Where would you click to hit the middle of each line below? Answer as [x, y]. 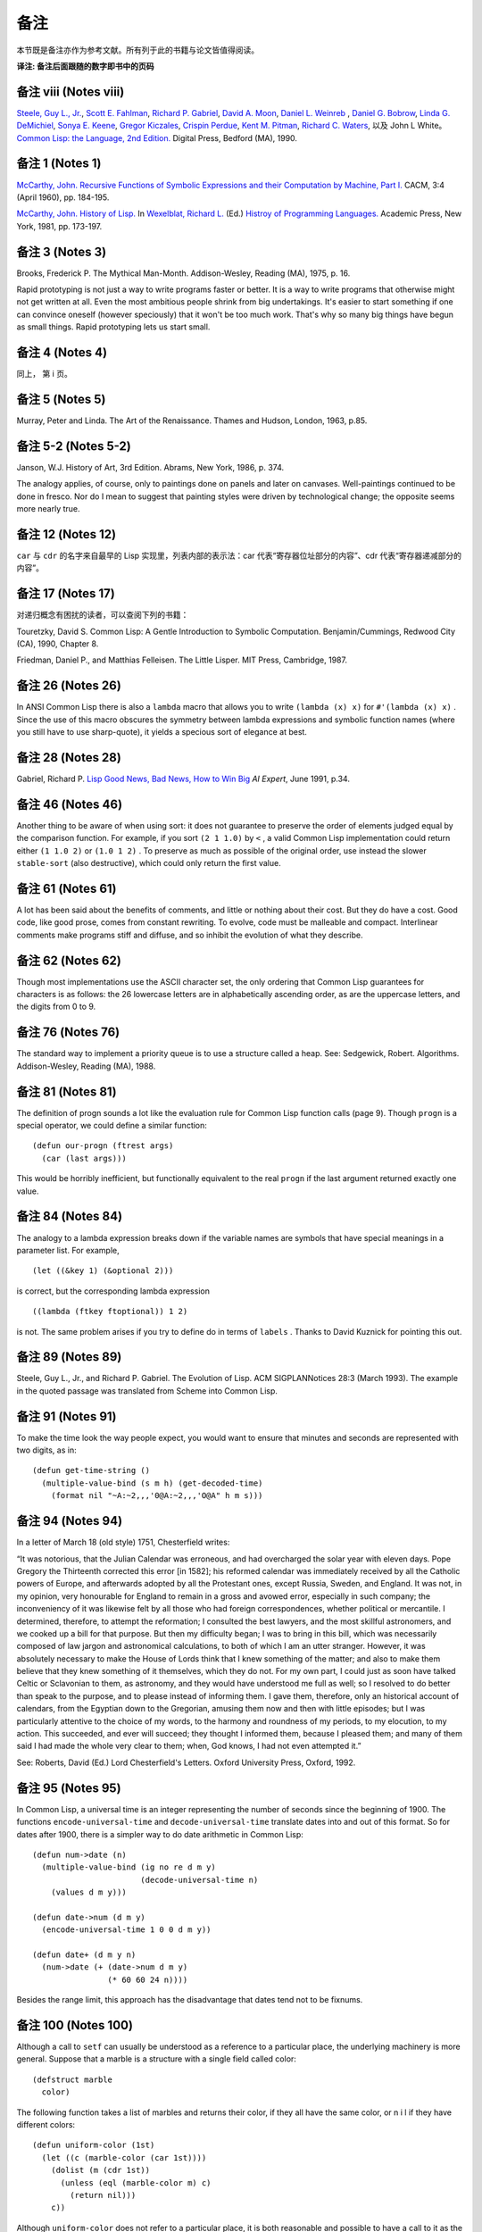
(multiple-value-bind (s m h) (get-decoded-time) [152, 1483]
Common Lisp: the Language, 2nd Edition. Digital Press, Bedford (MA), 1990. [157, 137]
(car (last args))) [84, 1158]
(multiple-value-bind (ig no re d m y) [129, 1867]
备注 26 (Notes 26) [69, 686]
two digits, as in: [46, 1450]
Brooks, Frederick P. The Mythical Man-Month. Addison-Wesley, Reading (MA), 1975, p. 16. [183, 273]
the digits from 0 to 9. [56, 1007]
